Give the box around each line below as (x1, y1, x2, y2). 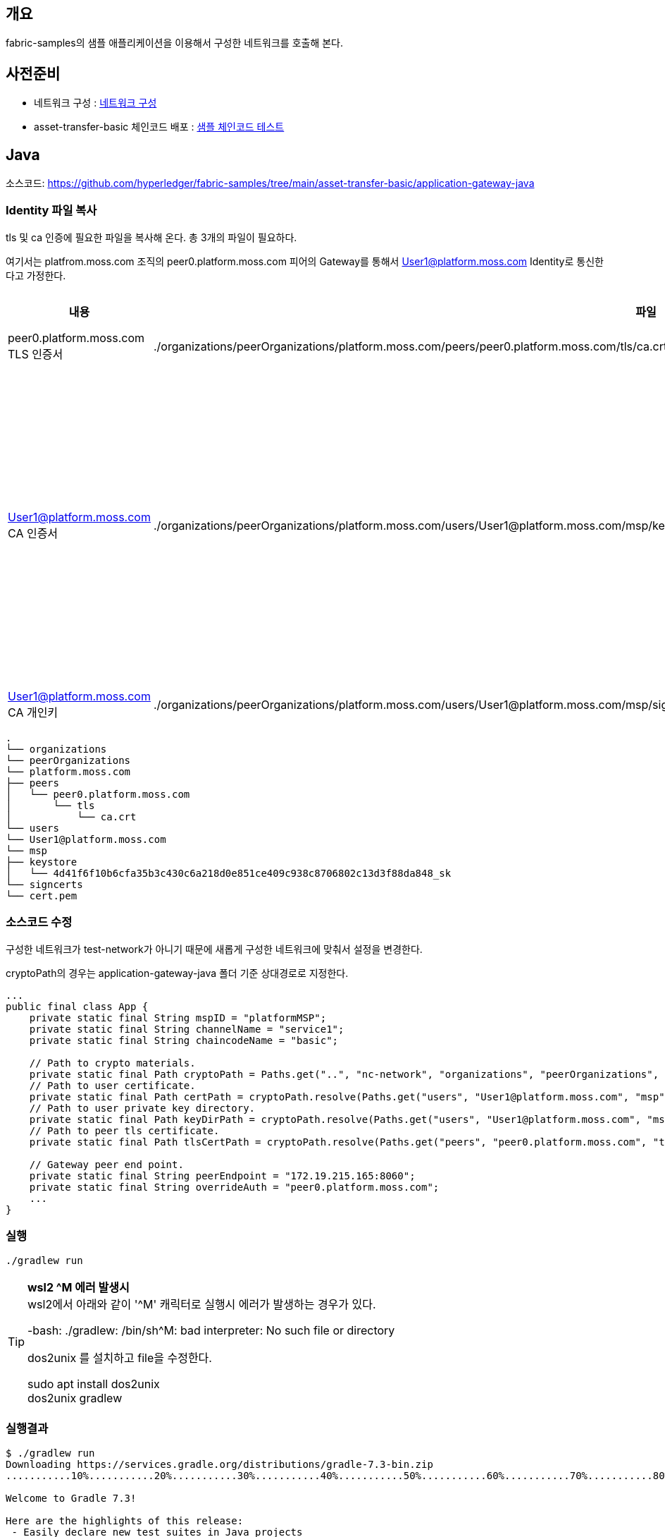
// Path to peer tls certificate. (29, 1124, 220, 1136)
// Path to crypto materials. (29, 1057, 196, 1069)
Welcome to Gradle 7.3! (6, 1493, 137, 1505)
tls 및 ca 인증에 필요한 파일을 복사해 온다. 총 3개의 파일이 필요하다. (6, 231, 297, 243)
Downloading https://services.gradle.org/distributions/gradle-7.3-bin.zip (6, 1459, 433, 1471)
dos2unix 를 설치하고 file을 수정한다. (27, 1351, 212, 1366)
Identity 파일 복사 (6, 203, 97, 218)
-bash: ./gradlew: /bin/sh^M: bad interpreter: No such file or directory (27, 1323, 395, 1338)
